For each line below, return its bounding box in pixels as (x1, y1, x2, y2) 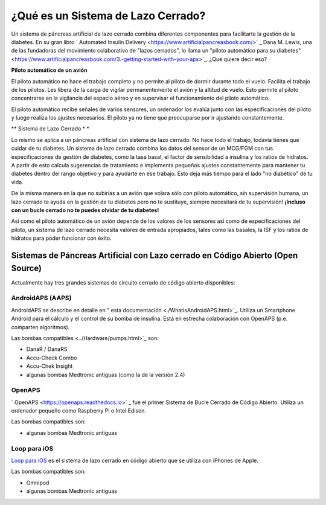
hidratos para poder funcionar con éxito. (11, 234, 112, 242)
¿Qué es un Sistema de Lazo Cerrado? (11, 9, 206, 22)
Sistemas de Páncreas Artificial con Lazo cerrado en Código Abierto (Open (11, 250, 298, 260)
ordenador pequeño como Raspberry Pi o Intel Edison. (11, 407, 147, 414)
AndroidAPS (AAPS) (11, 294, 72, 302)
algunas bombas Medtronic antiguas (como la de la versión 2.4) (26, 371, 185, 378)
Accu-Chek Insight (26, 362, 73, 370)
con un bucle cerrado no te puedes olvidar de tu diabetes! (11, 206, 159, 214)
